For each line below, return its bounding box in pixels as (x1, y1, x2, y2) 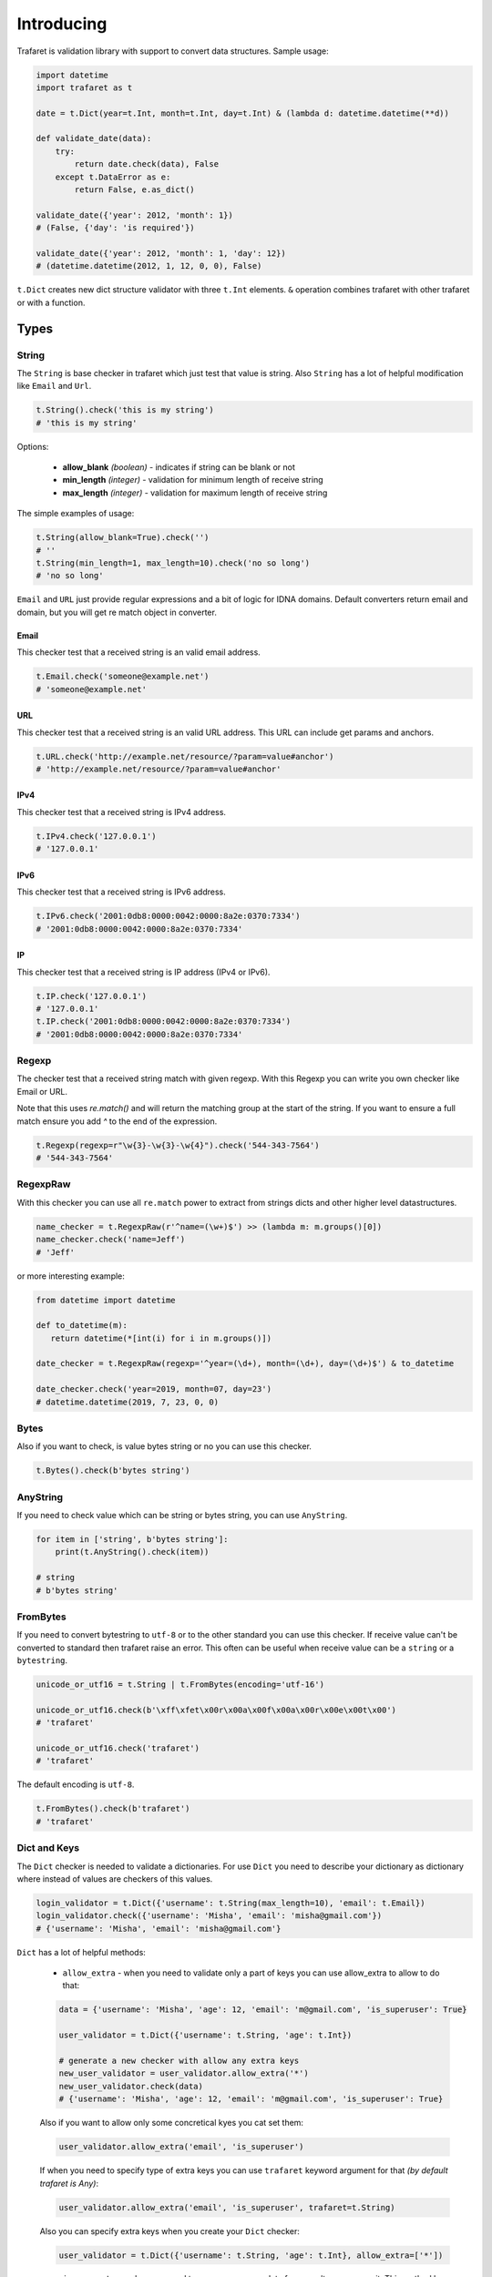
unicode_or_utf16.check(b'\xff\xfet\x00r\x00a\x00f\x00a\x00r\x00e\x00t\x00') (36, 1704, 396, 1715)
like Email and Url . (16, 381, 92, 392)
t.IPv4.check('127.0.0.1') (36, 831, 157, 842)
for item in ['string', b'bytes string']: (36, 1535, 229, 1545)
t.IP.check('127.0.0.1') (36, 991, 148, 1001)
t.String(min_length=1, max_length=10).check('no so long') (36, 558, 311, 568)
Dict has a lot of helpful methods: (16, 1946, 146, 1957)
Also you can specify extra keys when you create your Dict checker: (39, 2225, 301, 2236)
